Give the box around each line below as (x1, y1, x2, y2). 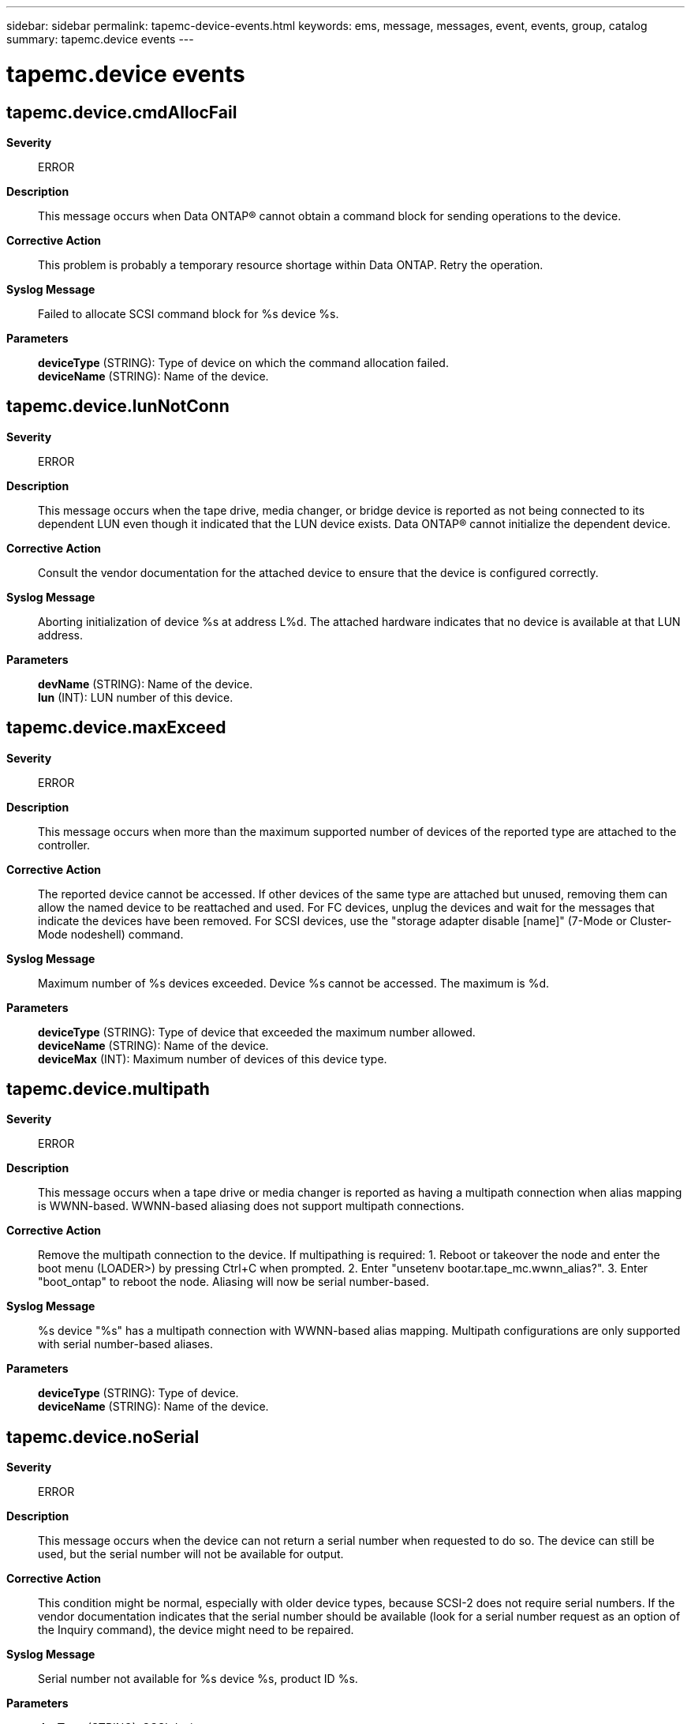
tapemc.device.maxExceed (6, 718, 226, 738)
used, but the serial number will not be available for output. (38, 1547, 344, 1561)
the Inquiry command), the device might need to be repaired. (38, 1623, 354, 1637)
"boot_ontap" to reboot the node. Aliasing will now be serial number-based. (38, 1275, 429, 1289)
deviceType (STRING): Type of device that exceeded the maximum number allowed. (38, 1025, 476, 1039)
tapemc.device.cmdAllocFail (6, 102, 237, 122)
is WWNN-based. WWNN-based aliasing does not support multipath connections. (38, 1199, 465, 1213)
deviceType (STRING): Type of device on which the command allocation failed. (38, 355, 449, 369)
